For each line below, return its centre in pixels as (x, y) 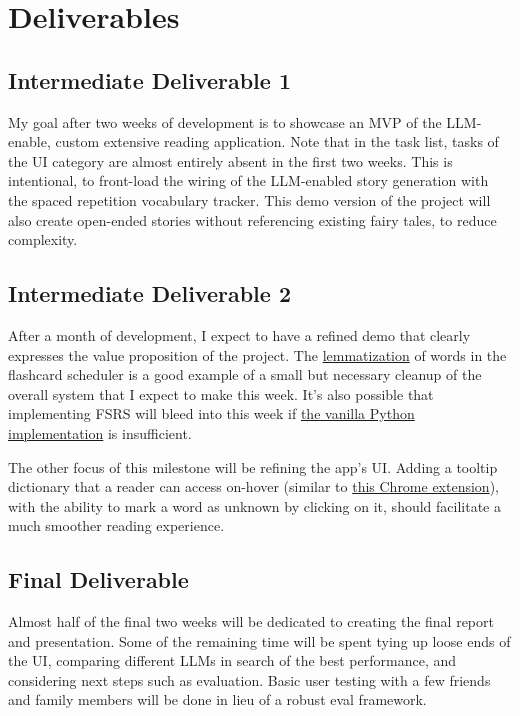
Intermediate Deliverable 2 (149, 293)
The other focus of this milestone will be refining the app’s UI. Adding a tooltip (253, 466)
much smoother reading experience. (116, 525)
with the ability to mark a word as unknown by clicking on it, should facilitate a (254, 505)
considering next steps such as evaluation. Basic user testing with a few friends (249, 679)
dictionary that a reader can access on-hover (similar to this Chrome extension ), (253, 486)
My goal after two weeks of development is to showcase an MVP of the (225, 121)
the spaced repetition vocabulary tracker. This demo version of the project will (249, 199)
